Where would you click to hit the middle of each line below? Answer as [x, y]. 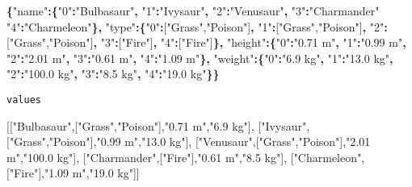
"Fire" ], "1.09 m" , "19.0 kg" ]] [74, 173]
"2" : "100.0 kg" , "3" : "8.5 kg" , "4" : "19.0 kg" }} [113, 74]
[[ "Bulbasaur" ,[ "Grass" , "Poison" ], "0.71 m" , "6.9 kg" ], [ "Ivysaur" [157, 125]
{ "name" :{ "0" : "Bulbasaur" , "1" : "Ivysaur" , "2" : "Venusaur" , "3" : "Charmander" [193, 10]
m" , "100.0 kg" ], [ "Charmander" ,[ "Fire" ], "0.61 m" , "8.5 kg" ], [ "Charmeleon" [184, 157]
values [24, 100]
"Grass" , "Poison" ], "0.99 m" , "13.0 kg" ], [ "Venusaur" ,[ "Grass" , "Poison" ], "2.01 [190, 141]
